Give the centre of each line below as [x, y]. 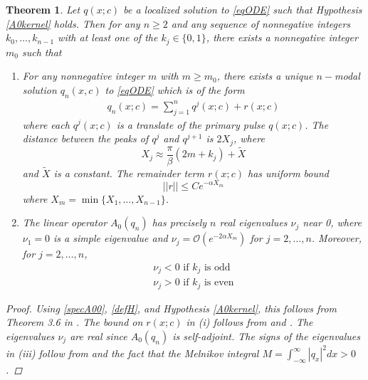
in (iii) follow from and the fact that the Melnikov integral [132, 353]
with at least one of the [108, 37]
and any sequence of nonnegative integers [261, 23]
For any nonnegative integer [84, 76]
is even [219, 283]
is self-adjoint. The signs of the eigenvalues [267, 336]
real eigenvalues [253, 222]
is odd [217, 267]
